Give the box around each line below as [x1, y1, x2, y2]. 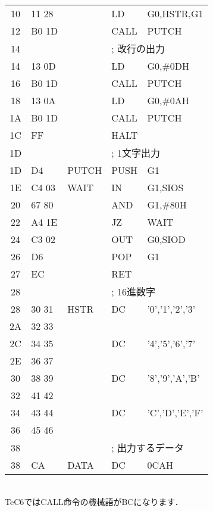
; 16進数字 [111, 285, 155, 298]
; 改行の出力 [111, 42, 165, 55]
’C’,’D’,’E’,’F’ [147, 406, 203, 419]
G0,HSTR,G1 [147, 7, 203, 20]
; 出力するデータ [111, 441, 184, 454]
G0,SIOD [147, 232, 186, 246]
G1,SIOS [147, 180, 184, 194]
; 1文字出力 [111, 146, 160, 160]
